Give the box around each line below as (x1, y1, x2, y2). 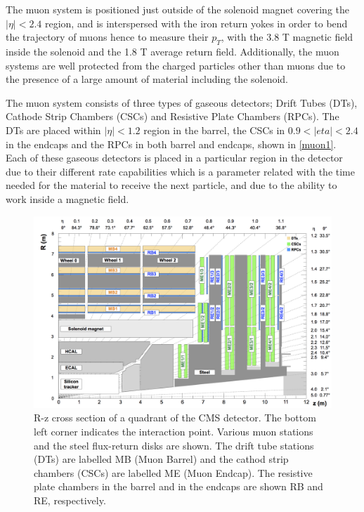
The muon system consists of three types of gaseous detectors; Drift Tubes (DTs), (6, 95, 358, 110)
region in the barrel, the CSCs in (143, 122, 285, 137)
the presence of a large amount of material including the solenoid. (6, 72, 288, 86)
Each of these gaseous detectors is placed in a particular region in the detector (6, 150, 343, 165)
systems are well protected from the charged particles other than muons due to (6, 58, 346, 72)
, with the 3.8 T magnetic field (221, 29, 353, 44)
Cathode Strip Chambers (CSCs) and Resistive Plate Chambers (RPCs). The (6, 109, 339, 124)
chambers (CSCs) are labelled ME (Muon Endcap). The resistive (34, 465, 313, 480)
